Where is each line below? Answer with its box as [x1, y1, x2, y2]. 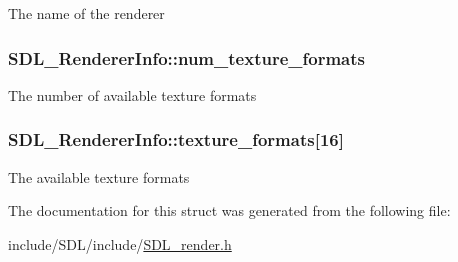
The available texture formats [8, 166, 190, 187]
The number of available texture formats [8, 84, 257, 105]
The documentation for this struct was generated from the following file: [8, 200, 451, 221]
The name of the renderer [8, 3, 165, 23]
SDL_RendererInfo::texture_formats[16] [8, 127, 344, 152]
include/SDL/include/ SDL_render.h [8, 233, 232, 254]
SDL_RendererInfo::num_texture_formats [8, 45, 365, 70]
